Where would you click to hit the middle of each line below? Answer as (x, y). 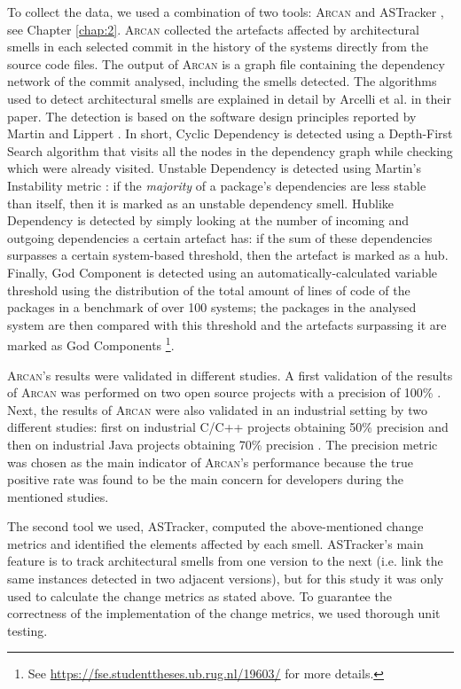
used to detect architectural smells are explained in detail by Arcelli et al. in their (229, 98)
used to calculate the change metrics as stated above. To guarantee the (199, 595)
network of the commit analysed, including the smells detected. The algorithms (222, 81)
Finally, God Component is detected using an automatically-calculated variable (223, 272)
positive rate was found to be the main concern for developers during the (205, 479)
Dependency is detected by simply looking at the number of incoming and (208, 220)
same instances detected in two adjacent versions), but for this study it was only (226, 579)
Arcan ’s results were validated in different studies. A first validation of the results (230, 375)
